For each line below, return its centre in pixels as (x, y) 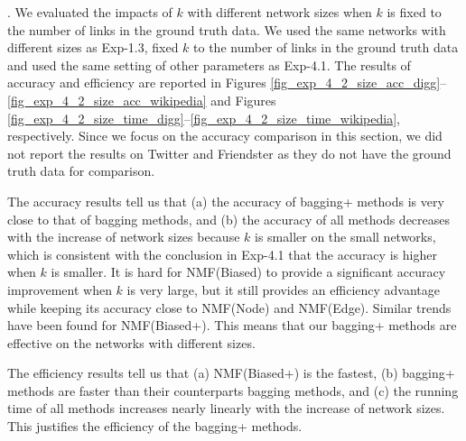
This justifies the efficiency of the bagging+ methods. (155, 426)
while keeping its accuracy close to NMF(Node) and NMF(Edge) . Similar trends (229, 307)
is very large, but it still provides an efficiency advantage (283, 289)
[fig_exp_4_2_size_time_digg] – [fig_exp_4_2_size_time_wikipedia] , (204, 118)
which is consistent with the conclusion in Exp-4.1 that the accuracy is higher (222, 254)
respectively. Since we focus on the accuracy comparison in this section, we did (225, 136)
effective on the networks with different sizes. (131, 342)
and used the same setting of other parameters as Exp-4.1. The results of (209, 64)
